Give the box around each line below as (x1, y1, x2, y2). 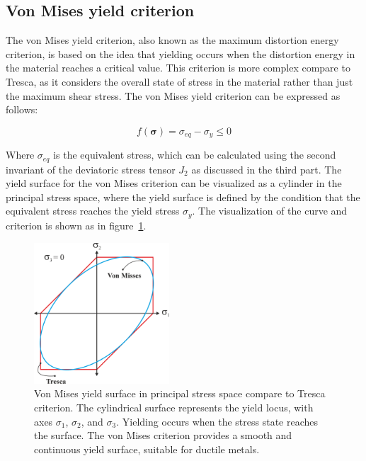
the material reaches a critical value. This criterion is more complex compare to (6, 60, 350, 75)
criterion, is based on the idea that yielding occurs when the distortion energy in (6, 46, 355, 61)
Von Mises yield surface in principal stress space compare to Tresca (34, 386, 326, 401)
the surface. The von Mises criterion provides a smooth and (34, 428, 292, 443)
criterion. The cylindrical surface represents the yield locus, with (34, 400, 314, 415)
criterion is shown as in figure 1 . (6, 217, 147, 232)
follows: (6, 102, 38, 117)
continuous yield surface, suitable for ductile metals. (34, 441, 260, 456)
